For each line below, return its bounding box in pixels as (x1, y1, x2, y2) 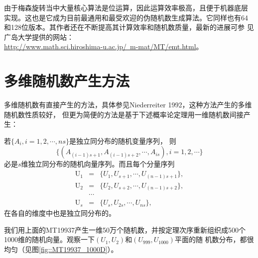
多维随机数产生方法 (4, 71, 130, 91)
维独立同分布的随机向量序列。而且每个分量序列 (21, 159, 175, 169)
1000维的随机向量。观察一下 (4, 234, 95, 245)
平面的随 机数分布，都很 (174, 234, 254, 245)
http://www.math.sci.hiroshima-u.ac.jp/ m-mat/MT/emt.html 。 (4, 41, 203, 52)
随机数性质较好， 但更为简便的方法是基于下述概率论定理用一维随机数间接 (4, 109, 244, 119)
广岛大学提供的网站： (4, 31, 74, 42)
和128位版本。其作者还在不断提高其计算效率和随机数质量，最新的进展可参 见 (4, 22, 254, 32)
